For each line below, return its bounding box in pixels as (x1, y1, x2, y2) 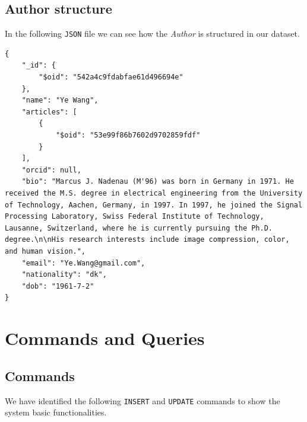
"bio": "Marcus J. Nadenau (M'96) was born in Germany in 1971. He (21, 177, 294, 186)
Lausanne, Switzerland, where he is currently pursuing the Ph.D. (5, 223, 273, 232)
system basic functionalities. (5, 406, 107, 418)
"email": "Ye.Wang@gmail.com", (21, 258, 145, 267)
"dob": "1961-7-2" (21, 282, 94, 290)
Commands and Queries (5, 326, 205, 350)
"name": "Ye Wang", (21, 96, 99, 105)
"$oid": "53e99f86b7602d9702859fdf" (55, 131, 201, 140)
